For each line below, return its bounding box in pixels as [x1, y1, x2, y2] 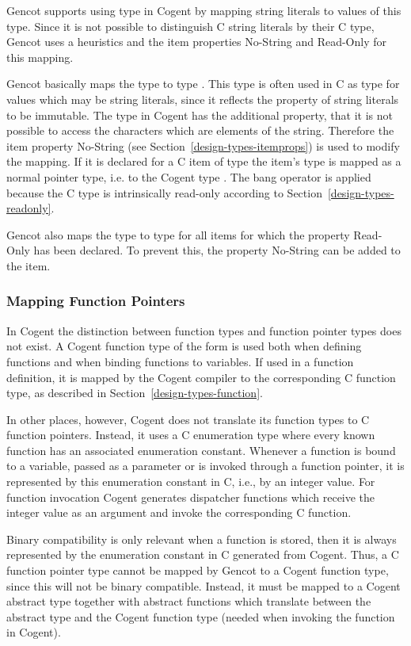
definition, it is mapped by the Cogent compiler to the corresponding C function [6, 369, 396, 385]
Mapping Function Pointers [6, 291, 185, 311]
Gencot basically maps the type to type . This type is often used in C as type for [6, 75, 400, 92]
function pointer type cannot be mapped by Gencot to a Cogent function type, [6, 562, 389, 579]
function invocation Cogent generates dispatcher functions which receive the [6, 488, 375, 505]
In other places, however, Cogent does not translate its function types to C [6, 411, 370, 427]
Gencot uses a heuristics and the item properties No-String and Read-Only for [6, 33, 386, 50]
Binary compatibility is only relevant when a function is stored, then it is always [6, 530, 397, 547]
